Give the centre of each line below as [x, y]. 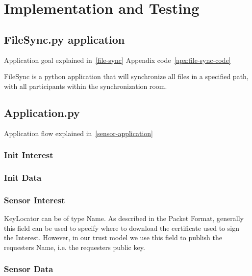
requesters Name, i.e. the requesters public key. [75, 247]
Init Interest [29, 155]
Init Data [23, 177]
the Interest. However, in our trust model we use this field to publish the [113, 237]
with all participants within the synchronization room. [86, 86]
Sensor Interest [35, 200]
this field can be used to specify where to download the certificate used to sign [122, 228]
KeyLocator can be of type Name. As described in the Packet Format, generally [124, 218]
